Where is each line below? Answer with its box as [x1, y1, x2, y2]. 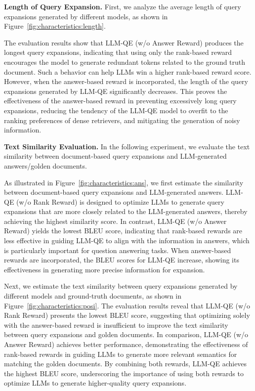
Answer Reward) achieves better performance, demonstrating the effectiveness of [4, 339, 248, 349]
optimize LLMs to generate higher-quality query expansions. [4, 378, 187, 388]
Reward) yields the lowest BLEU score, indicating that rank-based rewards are [4, 225, 243, 236]
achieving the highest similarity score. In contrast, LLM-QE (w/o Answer [4, 216, 227, 226]
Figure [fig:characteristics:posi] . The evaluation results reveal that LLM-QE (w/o [4, 300, 251, 310]
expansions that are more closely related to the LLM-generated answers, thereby [4, 206, 248, 217]
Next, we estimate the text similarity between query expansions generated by [4, 281, 238, 291]
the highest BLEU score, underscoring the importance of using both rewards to [4, 368, 244, 378]
